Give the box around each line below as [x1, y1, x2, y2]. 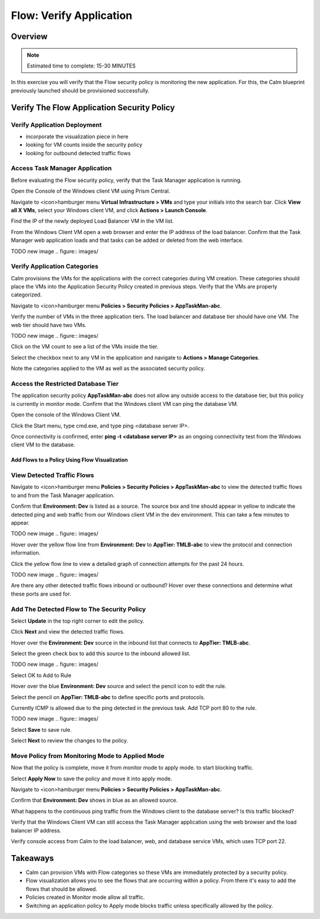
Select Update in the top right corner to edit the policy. [11, 617, 145, 625]
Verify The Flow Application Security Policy [11, 103, 175, 113]
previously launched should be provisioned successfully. [11, 87, 150, 94]
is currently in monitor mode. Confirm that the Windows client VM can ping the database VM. [11, 400, 238, 407]
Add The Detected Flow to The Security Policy [11, 605, 146, 613]
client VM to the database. [11, 441, 75, 449]
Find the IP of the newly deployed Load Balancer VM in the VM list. [11, 217, 174, 225]
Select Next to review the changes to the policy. [11, 737, 129, 744]
